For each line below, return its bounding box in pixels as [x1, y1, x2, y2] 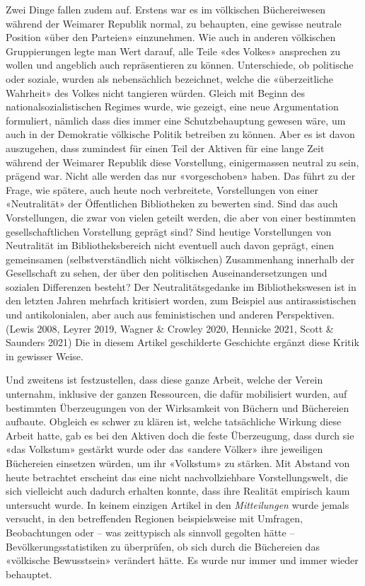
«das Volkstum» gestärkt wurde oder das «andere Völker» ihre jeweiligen [6, 442, 323, 456]
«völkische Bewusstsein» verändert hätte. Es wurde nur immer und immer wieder [6, 553, 359, 568]
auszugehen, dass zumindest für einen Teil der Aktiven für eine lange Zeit [6, 140, 325, 155]
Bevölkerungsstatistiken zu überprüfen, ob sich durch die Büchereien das [6, 539, 320, 553]
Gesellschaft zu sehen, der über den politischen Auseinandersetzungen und [6, 265, 328, 280]
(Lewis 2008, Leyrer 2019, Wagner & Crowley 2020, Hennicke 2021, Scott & [6, 321, 334, 335]
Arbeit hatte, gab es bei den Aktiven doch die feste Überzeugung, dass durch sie [6, 427, 354, 442]
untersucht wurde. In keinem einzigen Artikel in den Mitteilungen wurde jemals [6, 497, 349, 512]
